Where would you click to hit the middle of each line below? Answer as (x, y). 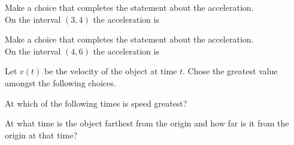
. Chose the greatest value (230, 71)
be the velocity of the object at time (111, 71)
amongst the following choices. (60, 82)
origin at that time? (41, 135)
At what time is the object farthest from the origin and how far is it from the (147, 123)
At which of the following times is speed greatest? (96, 103)
